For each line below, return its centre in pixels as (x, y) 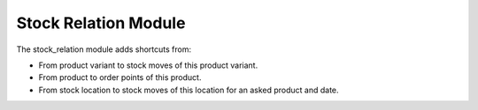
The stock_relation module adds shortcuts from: (104, 49)
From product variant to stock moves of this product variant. (148, 65)
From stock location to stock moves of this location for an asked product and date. (189, 90)
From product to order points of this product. (120, 77)
